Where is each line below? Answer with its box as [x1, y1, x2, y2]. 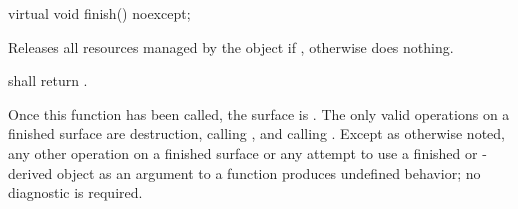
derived [8, 162, 53, 183]
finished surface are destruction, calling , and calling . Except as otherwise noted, [8, 123, 505, 144]
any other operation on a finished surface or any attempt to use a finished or [8, 142, 478, 163]
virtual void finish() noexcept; [8, 3, 191, 23]
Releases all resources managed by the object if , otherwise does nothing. [8, 36, 454, 57]
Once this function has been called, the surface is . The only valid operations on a [8, 103, 510, 124]
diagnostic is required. [8, 182, 143, 203]
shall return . [8, 70, 88, 91]
